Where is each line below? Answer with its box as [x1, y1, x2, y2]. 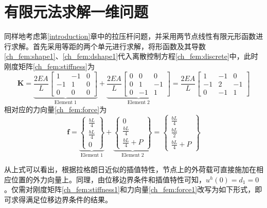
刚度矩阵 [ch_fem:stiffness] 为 [4, 60, 95, 71]
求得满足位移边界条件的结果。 [11, 194, 112, 204]
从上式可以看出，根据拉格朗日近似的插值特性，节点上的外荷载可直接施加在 [4, 164, 256, 175]
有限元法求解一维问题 [4, 1, 149, 22]
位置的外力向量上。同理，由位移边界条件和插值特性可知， [11, 174, 206, 184]
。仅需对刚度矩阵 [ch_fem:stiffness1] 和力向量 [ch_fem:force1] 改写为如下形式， [4, 184, 255, 195]
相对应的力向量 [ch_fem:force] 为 [4, 104, 107, 115]
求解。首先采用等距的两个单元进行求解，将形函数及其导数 [11, 40, 206, 51]
